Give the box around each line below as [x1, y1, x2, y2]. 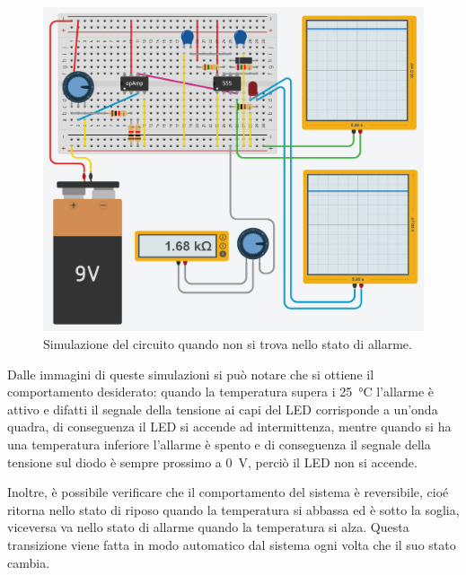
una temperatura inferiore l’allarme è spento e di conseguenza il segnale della [7, 435, 431, 454]
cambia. [7, 553, 50, 571]
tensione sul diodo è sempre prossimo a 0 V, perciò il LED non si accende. [7, 452, 418, 471]
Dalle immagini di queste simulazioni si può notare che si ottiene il [7, 364, 374, 383]
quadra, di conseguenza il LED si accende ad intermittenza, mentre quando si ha [7, 417, 452, 436]
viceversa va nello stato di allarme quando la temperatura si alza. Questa [7, 518, 409, 536]
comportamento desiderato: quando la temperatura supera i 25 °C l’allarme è [7, 382, 435, 401]
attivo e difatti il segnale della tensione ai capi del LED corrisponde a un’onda [7, 399, 438, 418]
